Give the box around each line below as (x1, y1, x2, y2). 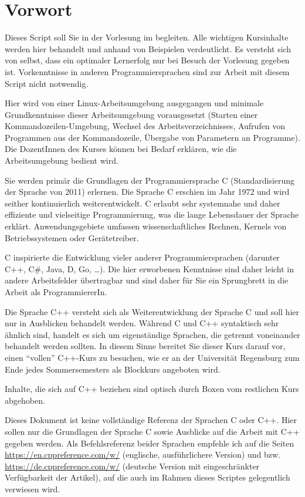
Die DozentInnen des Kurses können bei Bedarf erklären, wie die (5, 143, 237, 155)
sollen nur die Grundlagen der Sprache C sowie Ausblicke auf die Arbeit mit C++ (5, 425, 300, 437)
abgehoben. (5, 394, 45, 406)
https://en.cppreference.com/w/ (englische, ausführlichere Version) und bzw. (5, 448, 280, 461)
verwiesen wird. (5, 482, 60, 495)
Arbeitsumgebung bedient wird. (5, 154, 118, 167)
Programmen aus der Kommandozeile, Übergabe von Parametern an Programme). (5, 131, 300, 143)
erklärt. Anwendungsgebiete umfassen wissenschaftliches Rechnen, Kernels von (5, 220, 287, 232)
